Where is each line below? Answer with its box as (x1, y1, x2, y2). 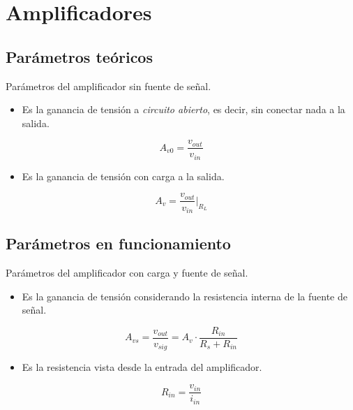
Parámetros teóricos (6, 45, 153, 67)
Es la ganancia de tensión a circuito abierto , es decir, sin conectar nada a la (22, 102, 345, 117)
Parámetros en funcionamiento (6, 233, 231, 254)
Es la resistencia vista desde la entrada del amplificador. (22, 360, 262, 374)
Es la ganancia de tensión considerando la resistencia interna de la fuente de (22, 288, 347, 303)
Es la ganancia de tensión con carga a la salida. (22, 168, 225, 183)
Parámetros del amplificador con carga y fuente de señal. (6, 265, 248, 280)
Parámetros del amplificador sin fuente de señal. (6, 78, 211, 93)
